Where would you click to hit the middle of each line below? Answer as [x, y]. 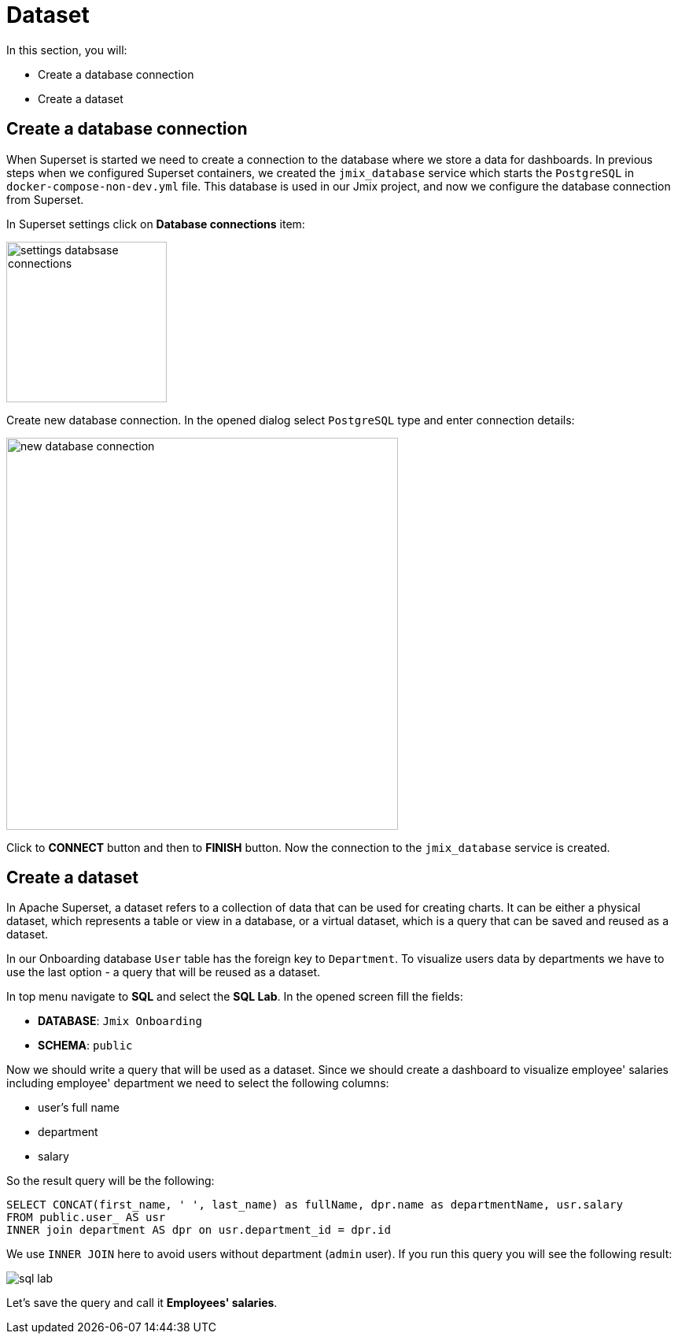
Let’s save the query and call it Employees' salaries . [142, 1303]
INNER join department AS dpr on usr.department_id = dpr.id [199, 1230]
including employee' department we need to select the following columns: [198, 1083]
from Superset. [45, 199]
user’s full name [79, 1108]
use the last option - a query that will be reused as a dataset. [164, 972]
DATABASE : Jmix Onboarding [120, 1021]
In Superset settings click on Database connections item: [156, 224]
